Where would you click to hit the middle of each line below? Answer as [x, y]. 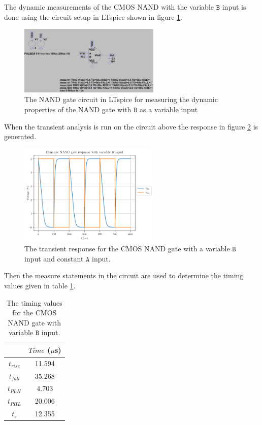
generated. [20, 136]
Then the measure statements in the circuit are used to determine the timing [124, 275]
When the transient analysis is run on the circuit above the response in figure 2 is [131, 126]
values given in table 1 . [40, 285]
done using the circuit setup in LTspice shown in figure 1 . [93, 17]
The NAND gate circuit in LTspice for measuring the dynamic [121, 99]
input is [234, 7]
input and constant [54, 258]
